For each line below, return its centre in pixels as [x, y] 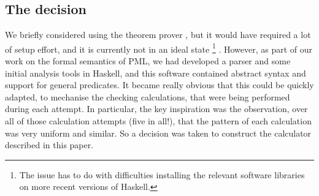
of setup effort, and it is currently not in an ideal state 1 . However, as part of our [159, 48]
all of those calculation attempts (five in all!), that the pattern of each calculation [158, 121]
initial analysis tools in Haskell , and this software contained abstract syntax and [156, 73]
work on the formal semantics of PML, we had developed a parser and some [148, 61]
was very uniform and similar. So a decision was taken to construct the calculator [158, 133]
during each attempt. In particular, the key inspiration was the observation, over [156, 109]
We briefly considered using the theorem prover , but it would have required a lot [158, 35]
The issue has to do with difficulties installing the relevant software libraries [162, 174]
